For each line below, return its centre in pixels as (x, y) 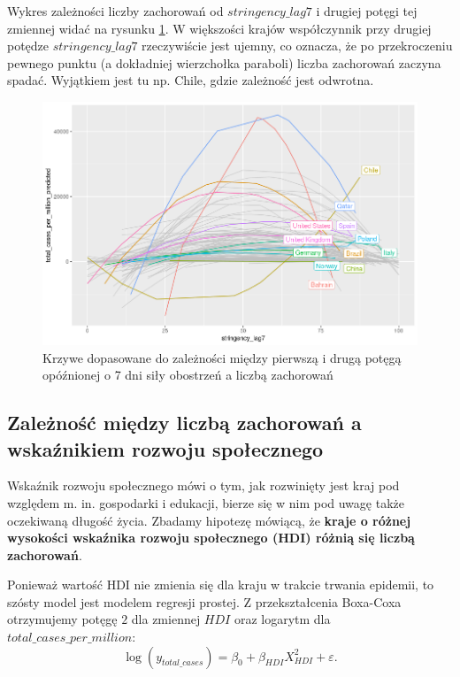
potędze (28, 46)
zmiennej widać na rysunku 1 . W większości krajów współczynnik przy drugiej (219, 28)
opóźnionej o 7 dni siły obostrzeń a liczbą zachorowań (188, 375)
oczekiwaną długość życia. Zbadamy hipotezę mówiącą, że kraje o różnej (209, 520)
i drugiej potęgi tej (367, 11)
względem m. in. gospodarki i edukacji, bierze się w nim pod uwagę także (206, 502)
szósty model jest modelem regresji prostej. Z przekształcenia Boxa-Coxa (204, 601)
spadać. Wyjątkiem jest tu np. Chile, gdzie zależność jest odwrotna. (191, 80)
